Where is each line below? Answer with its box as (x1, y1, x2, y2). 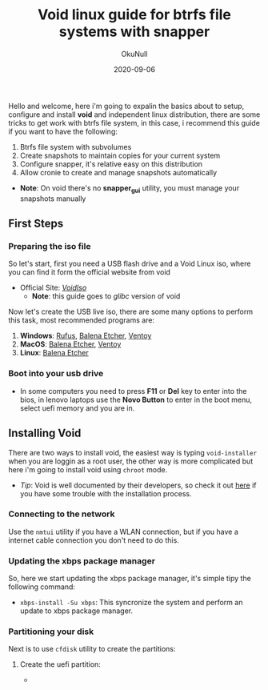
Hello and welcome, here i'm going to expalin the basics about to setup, (8, 101, 245, 110)
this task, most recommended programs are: (8, 315, 154, 325)
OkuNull (121, 49, 148, 58)
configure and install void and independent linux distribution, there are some (8, 110, 261, 119)
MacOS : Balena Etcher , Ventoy (19, 339, 122, 349)
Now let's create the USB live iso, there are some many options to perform (8, 307, 254, 317)
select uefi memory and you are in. (19, 403, 135, 413)
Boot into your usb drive (8, 368, 104, 379)
